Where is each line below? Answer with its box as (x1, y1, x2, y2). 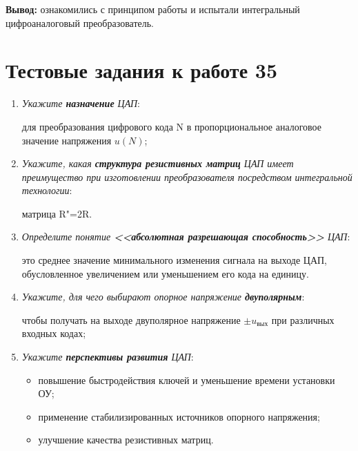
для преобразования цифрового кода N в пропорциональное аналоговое (21, 119, 322, 133)
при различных (271, 312, 335, 327)
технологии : (21, 183, 72, 198)
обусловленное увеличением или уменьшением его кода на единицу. (21, 266, 309, 280)
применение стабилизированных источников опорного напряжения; (38, 409, 320, 423)
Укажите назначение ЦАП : (21, 96, 140, 111)
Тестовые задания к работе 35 (6, 56, 277, 84)
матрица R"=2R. (21, 206, 92, 220)
